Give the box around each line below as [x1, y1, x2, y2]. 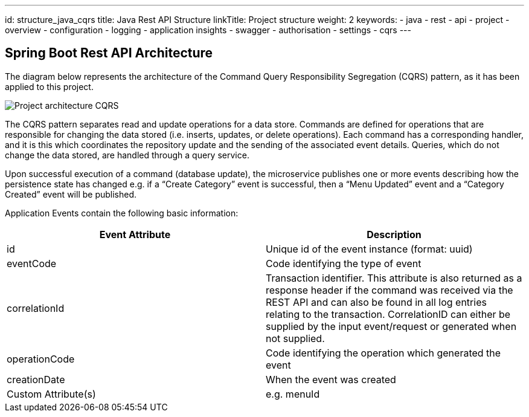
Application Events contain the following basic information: [5, 207, 239, 218]
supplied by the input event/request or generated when [266, 320, 517, 332]
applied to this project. [5, 81, 94, 92]
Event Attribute [99, 228, 171, 241]
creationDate [7, 373, 65, 386]
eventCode [7, 257, 57, 270]
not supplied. [266, 332, 325, 344]
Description [367, 228, 422, 241]
